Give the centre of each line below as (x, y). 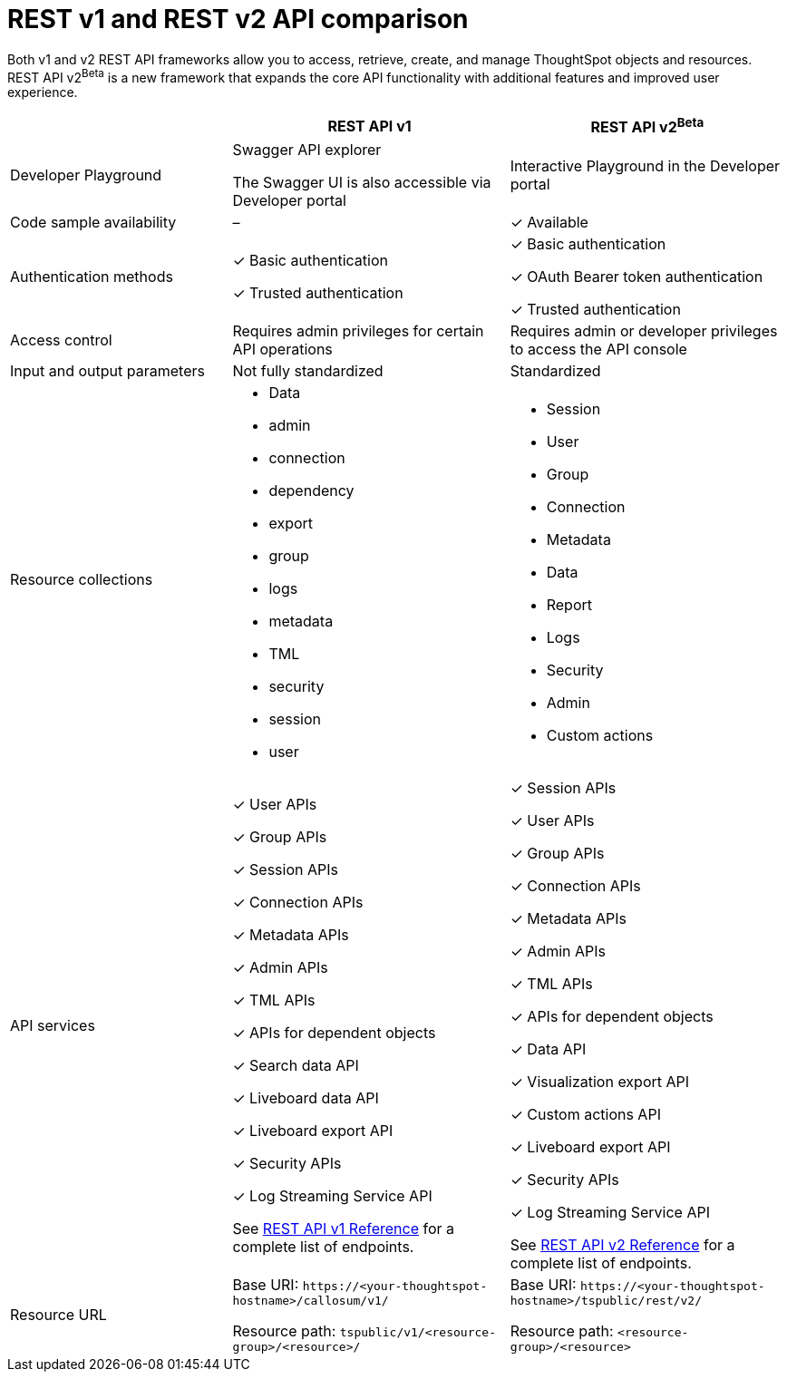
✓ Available (549, 222)
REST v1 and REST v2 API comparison (238, 19)
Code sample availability (93, 222)
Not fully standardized (308, 370)
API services (53, 1025)
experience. (43, 92)
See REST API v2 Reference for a (622, 1244)
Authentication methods (92, 276)
